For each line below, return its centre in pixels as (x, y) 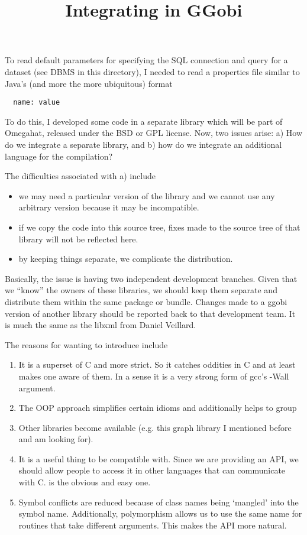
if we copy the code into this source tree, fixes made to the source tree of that (159, 227)
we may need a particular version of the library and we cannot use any (147, 195)
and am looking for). (56, 439)
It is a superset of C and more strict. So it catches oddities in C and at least (157, 364)
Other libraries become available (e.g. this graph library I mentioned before (155, 427)
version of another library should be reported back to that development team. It (150, 313)
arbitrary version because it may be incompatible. (109, 207)
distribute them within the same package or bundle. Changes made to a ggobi (146, 301)
